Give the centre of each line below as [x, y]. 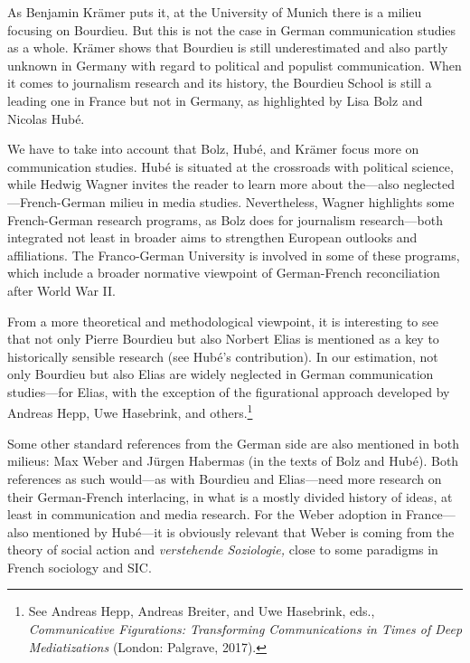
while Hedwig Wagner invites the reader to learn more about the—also [203, 184]
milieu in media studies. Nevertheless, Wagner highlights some [282, 201]
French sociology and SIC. [80, 567]
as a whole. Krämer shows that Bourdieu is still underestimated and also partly [228, 47]
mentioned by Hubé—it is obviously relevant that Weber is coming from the [244, 531]
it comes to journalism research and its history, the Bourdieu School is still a [220, 83]
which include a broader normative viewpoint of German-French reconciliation [224, 273]
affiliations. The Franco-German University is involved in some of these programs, [234, 255]
